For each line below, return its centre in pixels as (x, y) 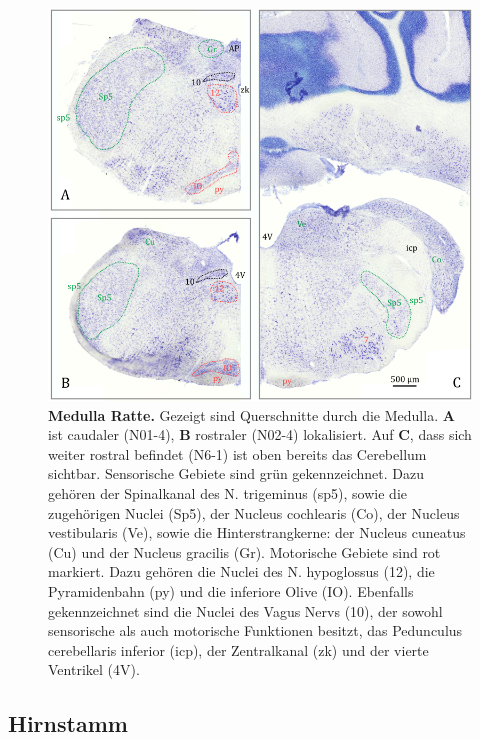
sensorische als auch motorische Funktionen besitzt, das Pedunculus (255, 630)
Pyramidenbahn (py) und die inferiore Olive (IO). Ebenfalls (231, 591)
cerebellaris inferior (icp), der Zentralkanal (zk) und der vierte (238, 649)
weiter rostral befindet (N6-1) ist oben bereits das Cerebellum (237, 453)
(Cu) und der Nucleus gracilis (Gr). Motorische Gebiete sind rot (244, 551)
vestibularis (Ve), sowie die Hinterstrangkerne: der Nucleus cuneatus (257, 532)
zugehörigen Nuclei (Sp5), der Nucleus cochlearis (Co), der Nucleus (254, 512)
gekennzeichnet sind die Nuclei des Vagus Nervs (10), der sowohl (245, 610)
